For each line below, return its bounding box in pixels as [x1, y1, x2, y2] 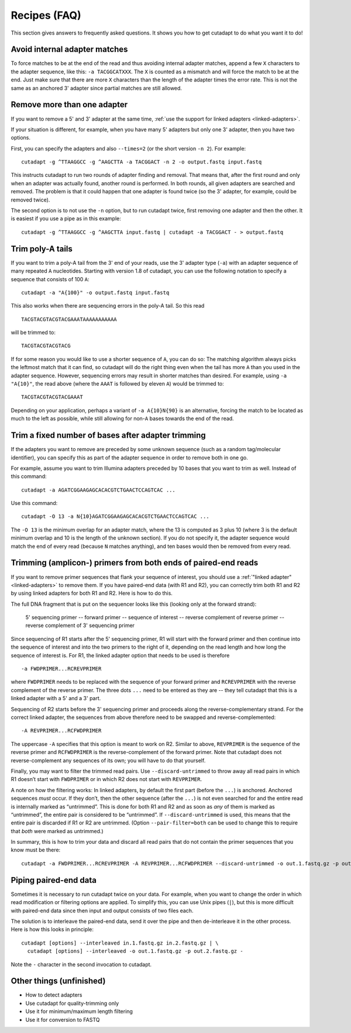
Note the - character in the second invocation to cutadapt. [11, 961, 152, 968]
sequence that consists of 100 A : [11, 275, 90, 282]
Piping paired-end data [11, 875, 97, 885]
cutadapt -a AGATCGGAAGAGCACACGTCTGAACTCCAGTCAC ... [21, 486, 175, 493]
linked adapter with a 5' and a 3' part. [11, 695, 101, 702]
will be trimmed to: [11, 329, 56, 336]
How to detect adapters [25, 991, 82, 998]
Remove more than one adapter [11, 100, 128, 110]
